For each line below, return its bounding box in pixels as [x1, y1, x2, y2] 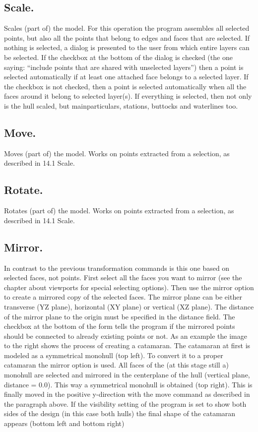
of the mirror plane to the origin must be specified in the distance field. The [4, 311, 235, 321]
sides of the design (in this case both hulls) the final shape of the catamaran [4, 408, 236, 419]
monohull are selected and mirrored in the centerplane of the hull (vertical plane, [4, 370, 250, 380]
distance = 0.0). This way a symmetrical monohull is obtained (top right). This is [4, 379, 253, 389]
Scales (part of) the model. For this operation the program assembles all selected [4, 23, 250, 33]
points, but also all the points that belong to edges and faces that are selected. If [4, 32, 250, 43]
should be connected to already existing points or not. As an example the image [4, 330, 247, 341]
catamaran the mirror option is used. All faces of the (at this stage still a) [4, 360, 229, 370]
